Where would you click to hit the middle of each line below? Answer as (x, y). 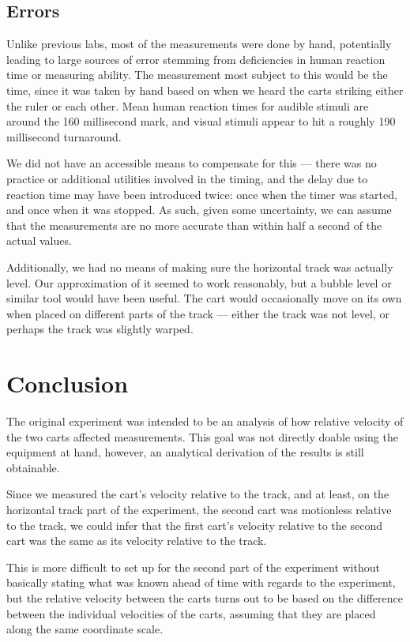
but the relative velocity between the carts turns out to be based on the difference (205, 597)
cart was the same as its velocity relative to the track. (137, 541)
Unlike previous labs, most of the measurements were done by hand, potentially (199, 44)
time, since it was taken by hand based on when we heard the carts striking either (205, 90)
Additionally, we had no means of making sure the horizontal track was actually (200, 267)
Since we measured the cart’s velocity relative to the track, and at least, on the (198, 494)
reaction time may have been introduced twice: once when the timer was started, (202, 194)
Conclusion (68, 383)
